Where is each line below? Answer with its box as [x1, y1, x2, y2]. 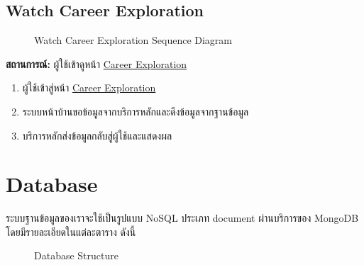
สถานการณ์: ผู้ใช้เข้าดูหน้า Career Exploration [6, 56, 187, 71]
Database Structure [34, 248, 118, 263]
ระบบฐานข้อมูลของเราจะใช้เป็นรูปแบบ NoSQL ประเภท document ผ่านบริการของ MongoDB [6, 210, 359, 225]
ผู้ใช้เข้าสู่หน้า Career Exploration [22, 80, 156, 95]
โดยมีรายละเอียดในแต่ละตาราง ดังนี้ [6, 224, 136, 239]
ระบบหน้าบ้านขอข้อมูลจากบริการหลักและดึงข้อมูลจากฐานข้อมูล [22, 103, 249, 118]
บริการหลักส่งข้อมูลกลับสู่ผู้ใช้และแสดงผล [22, 128, 172, 142]
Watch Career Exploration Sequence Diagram [34, 33, 233, 47]
